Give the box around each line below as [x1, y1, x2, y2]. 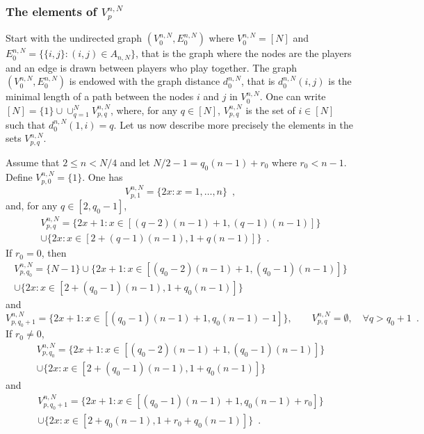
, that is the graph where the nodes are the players [135, 46, 352, 61]
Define [6, 169, 33, 184]
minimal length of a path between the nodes [6, 89, 194, 104]
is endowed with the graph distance [69, 74, 220, 88]
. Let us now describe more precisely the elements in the [113, 117, 353, 131]
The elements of [6, 2, 97, 19]
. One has [82, 169, 123, 184]
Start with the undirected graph [6, 31, 142, 45]
